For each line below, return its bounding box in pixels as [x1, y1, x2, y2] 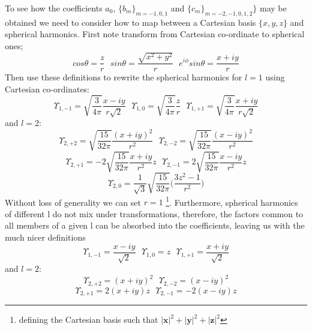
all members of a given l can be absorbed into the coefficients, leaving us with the [5, 219, 305, 232]
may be [259, 2, 287, 14]
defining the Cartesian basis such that [19, 313, 158, 326]
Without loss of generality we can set [5, 196, 141, 208]
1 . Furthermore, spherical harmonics [166, 194, 298, 208]
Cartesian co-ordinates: [5, 82, 90, 95]
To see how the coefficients [5, 2, 103, 14]
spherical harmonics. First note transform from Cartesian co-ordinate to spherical [5, 28, 305, 40]
